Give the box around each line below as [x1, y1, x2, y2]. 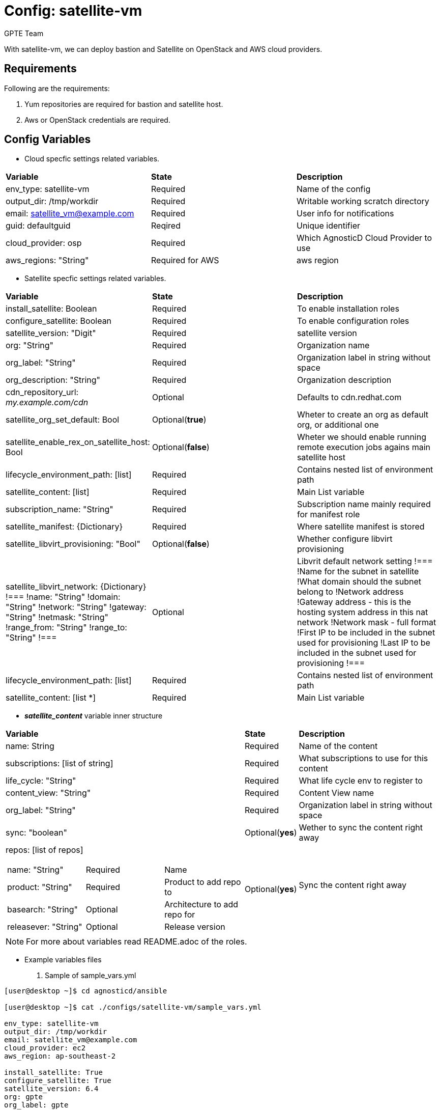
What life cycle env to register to [299, 775, 423, 786]
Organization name [297, 340, 370, 351]
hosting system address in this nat [297, 607, 428, 618]
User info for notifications [296, 208, 394, 219]
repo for [164, 909, 195, 920]
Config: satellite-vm [4, 2, 142, 19]
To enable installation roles [297, 303, 399, 314]
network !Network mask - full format [297, 617, 436, 628]
